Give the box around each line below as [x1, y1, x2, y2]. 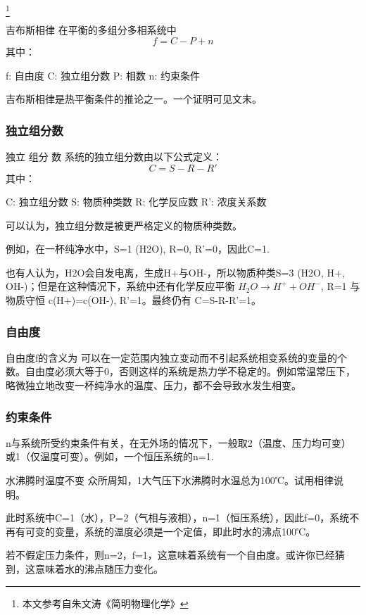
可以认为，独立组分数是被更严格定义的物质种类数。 [6, 217, 242, 232]
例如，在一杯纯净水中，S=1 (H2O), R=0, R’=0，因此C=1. [6, 241, 270, 256]
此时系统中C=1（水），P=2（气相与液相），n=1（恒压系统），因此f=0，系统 [6, 510, 350, 525]
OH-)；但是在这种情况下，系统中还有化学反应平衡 [6, 279, 235, 293]
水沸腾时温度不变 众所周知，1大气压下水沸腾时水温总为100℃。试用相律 [6, 473, 334, 488]
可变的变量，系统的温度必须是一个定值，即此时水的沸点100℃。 [25, 524, 316, 538]
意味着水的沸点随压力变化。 [34, 562, 163, 576]
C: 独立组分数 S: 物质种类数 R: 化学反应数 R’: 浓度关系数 [6, 194, 267, 209]
